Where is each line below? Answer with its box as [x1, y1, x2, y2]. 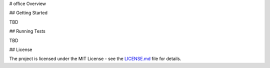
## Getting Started [9, 10, 47, 16]
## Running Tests [9, 28, 46, 34]
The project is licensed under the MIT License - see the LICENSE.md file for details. [9, 55, 181, 62]
